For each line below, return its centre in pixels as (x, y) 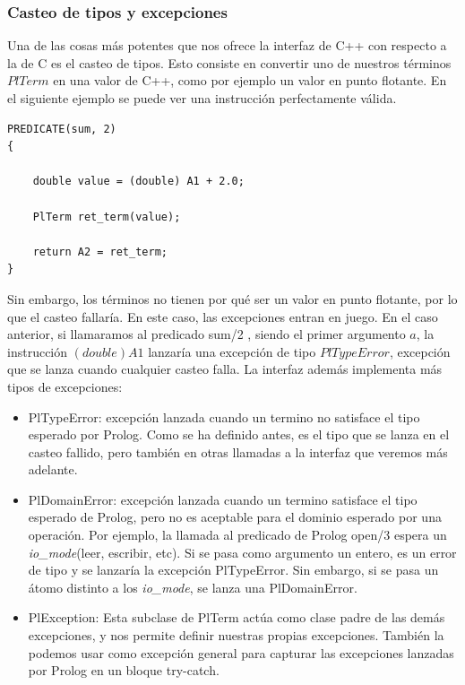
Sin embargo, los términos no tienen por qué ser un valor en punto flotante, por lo (232, 298)
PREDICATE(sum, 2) (62, 129)
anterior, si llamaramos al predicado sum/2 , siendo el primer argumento (207, 334)
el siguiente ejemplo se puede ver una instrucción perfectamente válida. (202, 98)
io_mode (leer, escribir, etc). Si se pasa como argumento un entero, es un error (242, 552)
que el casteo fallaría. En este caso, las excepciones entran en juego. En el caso (223, 316)
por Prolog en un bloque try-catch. (124, 670)
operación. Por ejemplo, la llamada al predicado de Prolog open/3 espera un (237, 535)
